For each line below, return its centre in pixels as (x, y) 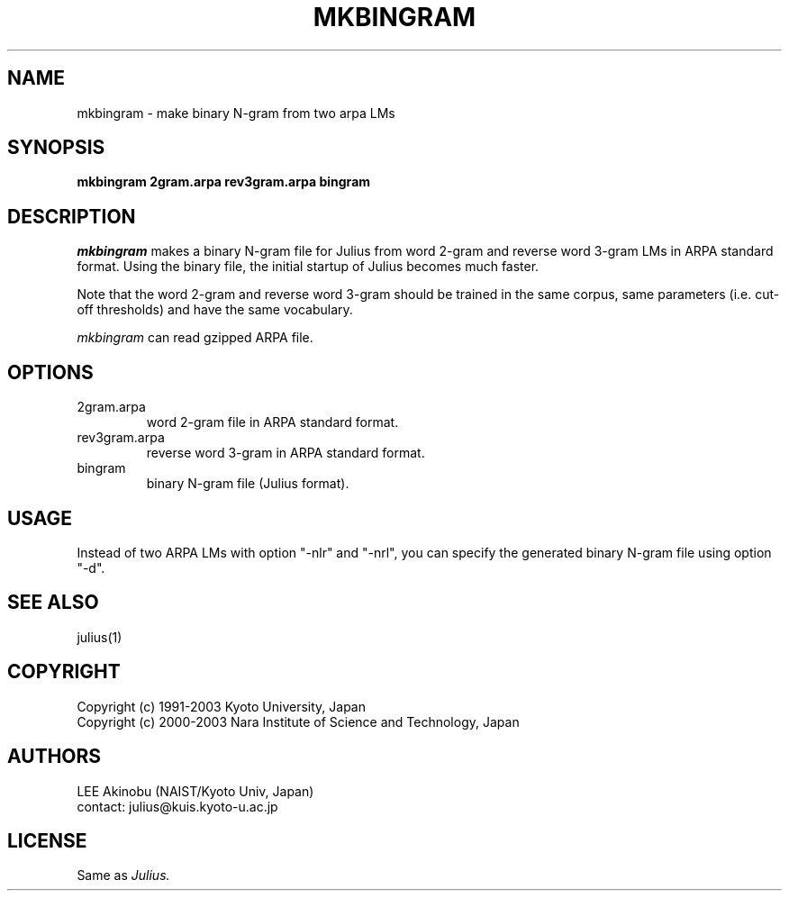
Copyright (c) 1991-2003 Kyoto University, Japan (221, 706)
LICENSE (47, 840)
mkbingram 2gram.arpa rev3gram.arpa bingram (224, 182)
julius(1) (100, 637)
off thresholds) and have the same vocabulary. (215, 310)
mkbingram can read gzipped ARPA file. (195, 338)
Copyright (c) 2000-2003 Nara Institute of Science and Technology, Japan (298, 721)
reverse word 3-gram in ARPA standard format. (286, 453)
